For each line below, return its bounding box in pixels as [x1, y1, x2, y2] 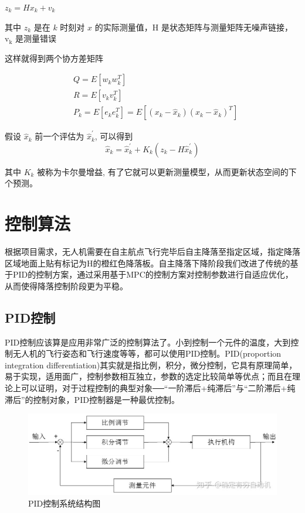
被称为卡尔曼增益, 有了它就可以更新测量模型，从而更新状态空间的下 [37, 165, 297, 177]
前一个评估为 [35, 130, 84, 142]
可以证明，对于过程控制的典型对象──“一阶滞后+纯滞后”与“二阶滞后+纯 [21, 382, 296, 394]
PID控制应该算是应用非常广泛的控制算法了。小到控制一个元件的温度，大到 [5, 336, 291, 348]
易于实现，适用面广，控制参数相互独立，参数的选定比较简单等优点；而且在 [5, 370, 292, 382]
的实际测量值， [94, 20, 152, 33]
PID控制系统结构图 [28, 497, 101, 509]
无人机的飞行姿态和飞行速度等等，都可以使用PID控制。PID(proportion [12, 347, 282, 360]
